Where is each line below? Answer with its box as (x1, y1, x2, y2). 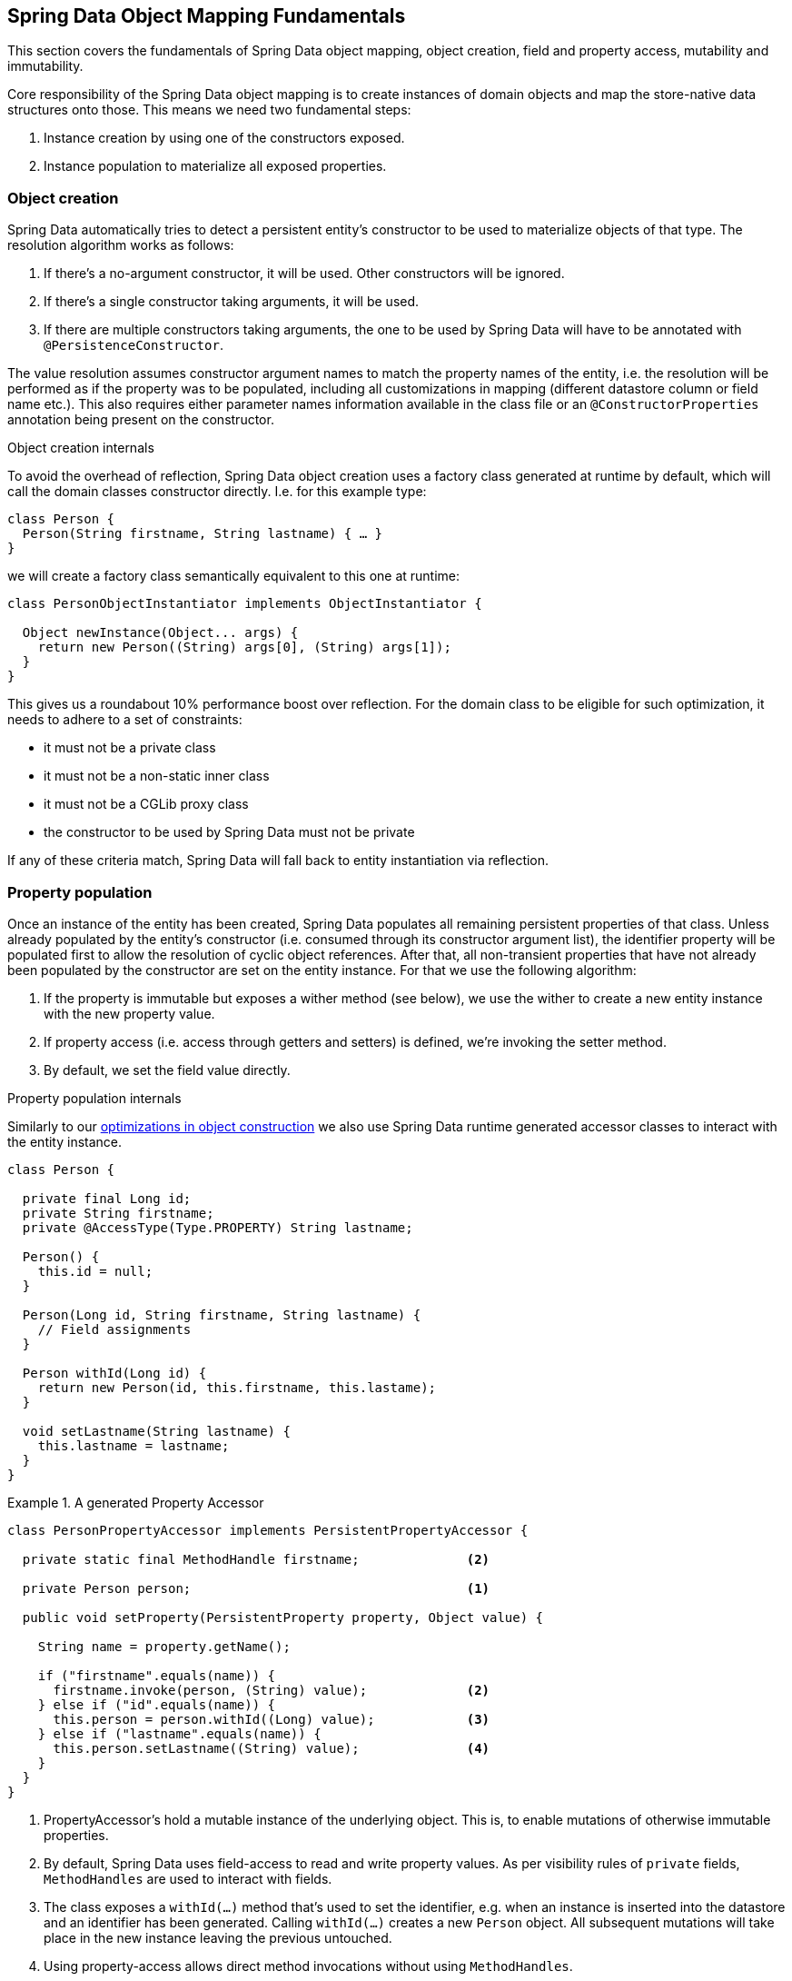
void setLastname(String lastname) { (22, 1423, 291, 1438)
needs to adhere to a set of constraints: (7, 712, 243, 728)
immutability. (7, 58, 84, 75)
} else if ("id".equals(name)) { (37, 1697, 276, 1712)
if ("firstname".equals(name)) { (37, 1667, 276, 1683)
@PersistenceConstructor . (44, 337, 223, 353)
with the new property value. (44, 1005, 215, 1021)
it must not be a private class (44, 740, 216, 756)
